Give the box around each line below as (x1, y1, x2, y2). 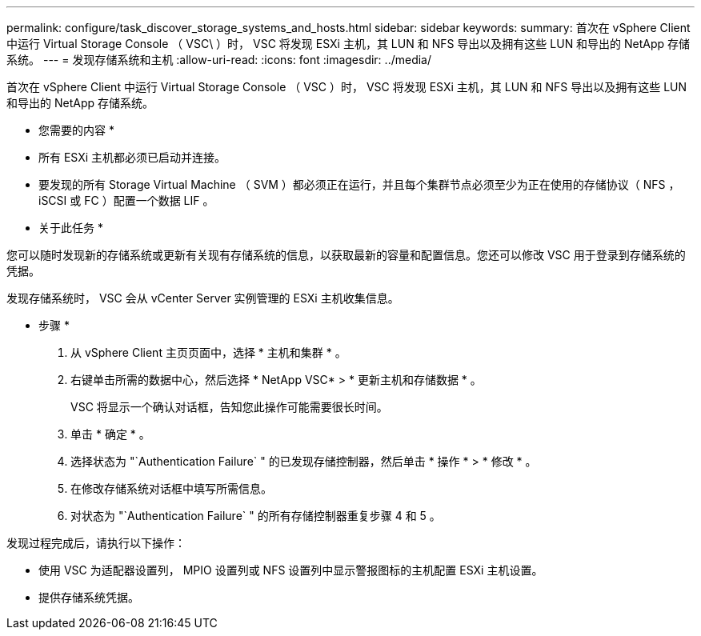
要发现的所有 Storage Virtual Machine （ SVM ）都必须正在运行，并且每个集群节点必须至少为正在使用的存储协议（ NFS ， (38, 178, 680, 191)
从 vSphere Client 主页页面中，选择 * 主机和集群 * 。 (70, 346, 346, 359)
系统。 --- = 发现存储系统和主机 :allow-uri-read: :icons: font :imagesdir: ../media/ (6, 53, 432, 66)
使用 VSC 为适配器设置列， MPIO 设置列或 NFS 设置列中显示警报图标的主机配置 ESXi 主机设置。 (38, 563, 543, 577)
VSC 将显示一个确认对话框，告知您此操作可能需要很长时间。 (70, 400, 388, 414)
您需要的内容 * (38, 123, 114, 137)
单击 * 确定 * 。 (70, 427, 150, 441)
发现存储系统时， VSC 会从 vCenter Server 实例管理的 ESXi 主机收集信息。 (6, 291, 399, 305)
